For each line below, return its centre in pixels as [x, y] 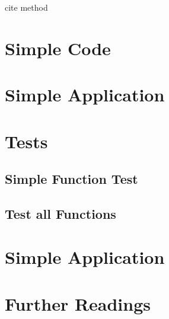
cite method [26, 7]
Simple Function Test [71, 179]
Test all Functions [60, 213]
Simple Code [58, 48]
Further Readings [78, 303]
